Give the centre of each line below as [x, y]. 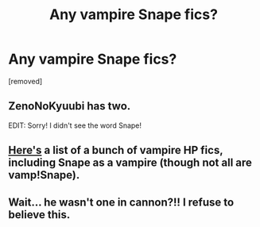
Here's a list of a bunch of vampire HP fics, [116, 150]
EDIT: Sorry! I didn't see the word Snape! [75, 125]
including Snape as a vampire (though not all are [130, 163]
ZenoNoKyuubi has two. [70, 106]
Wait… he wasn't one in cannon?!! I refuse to [121, 202]
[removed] [25, 81]
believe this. [39, 215]
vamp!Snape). [44, 175]
